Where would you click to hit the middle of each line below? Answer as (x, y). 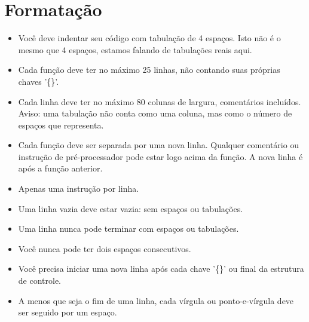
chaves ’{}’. (39, 81)
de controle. (40, 280)
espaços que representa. (61, 125)
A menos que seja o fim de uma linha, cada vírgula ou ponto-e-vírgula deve (156, 300)
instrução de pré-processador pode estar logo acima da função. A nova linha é (160, 156)
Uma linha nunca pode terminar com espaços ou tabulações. (129, 229)
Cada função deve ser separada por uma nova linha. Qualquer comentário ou (159, 145)
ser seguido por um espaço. (68, 312)
